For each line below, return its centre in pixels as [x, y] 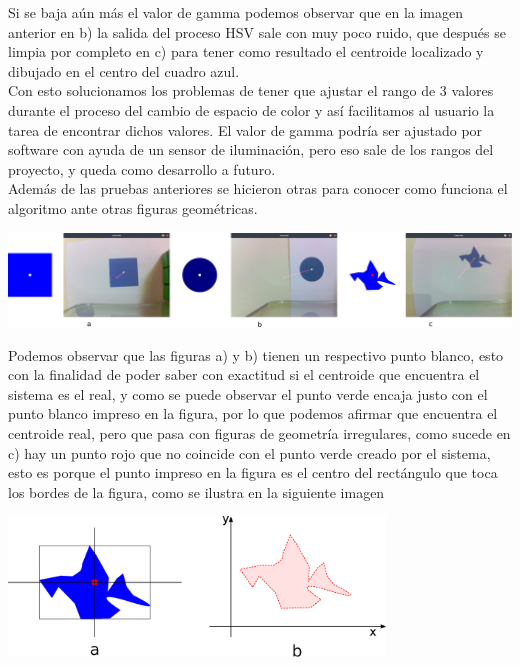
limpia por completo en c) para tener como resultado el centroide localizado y [246, 51]
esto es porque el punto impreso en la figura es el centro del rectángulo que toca [253, 472]
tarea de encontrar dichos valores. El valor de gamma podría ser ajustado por [245, 129]
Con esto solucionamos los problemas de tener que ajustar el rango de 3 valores [251, 90]
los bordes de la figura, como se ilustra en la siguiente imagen [196, 491]
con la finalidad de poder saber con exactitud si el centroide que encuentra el [244, 374]
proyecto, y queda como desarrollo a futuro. [142, 168]
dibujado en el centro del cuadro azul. [124, 70]
